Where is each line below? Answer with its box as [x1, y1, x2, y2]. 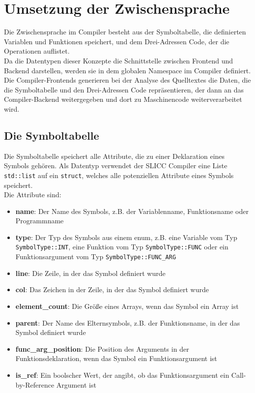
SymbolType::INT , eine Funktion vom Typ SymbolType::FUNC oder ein [15, 242, 228, 252]
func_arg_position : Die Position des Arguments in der [15, 343, 189, 354]
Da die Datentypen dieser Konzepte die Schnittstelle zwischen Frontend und [4, 55, 233, 65]
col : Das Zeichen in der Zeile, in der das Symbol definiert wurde [15, 284, 209, 295]
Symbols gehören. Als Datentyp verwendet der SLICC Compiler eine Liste [4, 160, 227, 171]
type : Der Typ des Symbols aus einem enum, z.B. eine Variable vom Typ [15, 232, 237, 242]
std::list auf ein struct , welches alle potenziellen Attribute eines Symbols [4, 170, 234, 180]
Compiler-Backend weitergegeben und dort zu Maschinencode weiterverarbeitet [4, 94, 242, 104]
